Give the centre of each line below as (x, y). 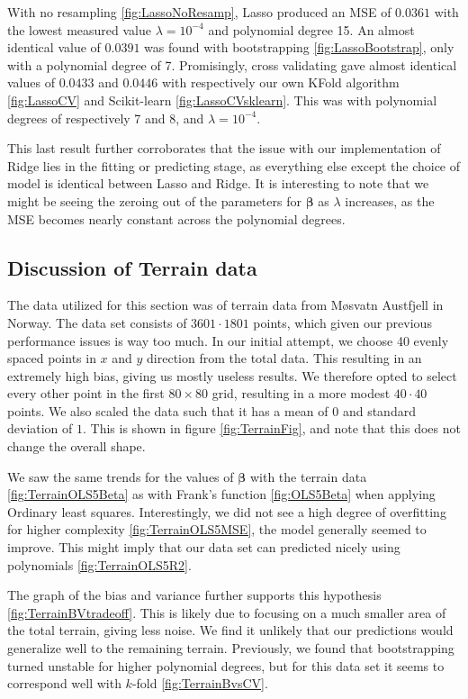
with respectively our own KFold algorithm (281, 82)
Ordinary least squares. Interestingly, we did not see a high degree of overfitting (227, 511)
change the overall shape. (76, 446)
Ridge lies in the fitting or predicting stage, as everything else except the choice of (234, 165)
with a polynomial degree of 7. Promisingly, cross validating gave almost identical (232, 64)
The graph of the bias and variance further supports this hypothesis (194, 595)
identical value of (54, 47)
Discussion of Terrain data (132, 267)
